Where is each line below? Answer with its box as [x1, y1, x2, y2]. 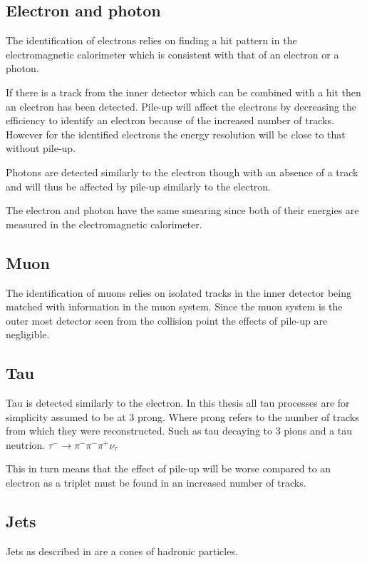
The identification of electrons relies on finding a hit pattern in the [6, 33, 297, 48]
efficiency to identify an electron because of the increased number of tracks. [6, 113, 334, 128]
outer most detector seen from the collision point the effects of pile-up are [6, 313, 328, 328]
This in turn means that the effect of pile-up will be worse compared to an [6, 461, 331, 476]
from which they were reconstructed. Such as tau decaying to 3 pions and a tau [6, 423, 353, 438]
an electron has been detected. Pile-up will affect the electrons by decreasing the [6, 98, 357, 113]
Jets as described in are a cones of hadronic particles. [6, 543, 238, 558]
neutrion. [6, 437, 46, 452]
